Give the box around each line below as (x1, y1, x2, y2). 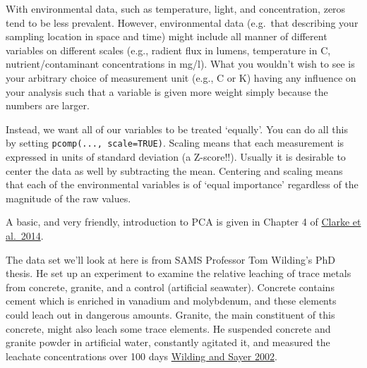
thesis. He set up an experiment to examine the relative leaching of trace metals (6, 266, 351, 281)
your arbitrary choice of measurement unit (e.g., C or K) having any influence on (6, 70, 356, 85)
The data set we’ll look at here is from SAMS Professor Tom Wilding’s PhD (6, 252, 336, 266)
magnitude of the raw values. (6, 190, 131, 205)
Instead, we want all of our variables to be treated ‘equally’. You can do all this (6, 121, 348, 136)
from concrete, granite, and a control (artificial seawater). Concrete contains (6, 279, 335, 294)
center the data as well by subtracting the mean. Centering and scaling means (6, 163, 343, 178)
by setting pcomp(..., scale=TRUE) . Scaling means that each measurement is (6, 135, 344, 150)
